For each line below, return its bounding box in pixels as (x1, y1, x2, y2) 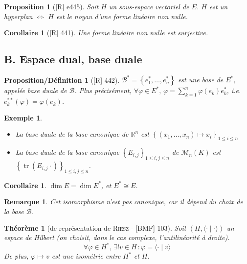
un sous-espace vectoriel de (109, 1, 189, 11)
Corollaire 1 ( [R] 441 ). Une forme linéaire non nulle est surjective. (4, 27, 208, 38)
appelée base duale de (4, 85, 67, 96)
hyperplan (4, 11, 33, 21)
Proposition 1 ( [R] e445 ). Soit (4, 1, 99, 11)
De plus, (4, 251, 29, 261)
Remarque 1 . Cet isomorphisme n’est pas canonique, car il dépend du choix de (4, 196, 243, 207)
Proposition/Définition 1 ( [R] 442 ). (4, 74, 120, 85)
